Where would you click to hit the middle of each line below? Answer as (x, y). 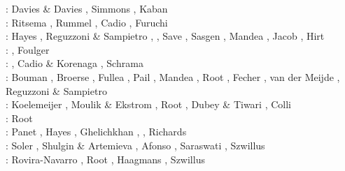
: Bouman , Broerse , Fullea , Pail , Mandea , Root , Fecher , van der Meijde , (173, 76)
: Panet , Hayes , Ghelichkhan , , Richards (96, 132)
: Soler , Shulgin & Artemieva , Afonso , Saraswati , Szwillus (135, 145)
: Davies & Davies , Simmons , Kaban (87, 8)
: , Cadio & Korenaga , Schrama (75, 63)
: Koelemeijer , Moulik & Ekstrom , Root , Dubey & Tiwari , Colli (148, 104)
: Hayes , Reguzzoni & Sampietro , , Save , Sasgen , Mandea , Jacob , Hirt (165, 36)
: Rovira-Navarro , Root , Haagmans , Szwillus (105, 159)
